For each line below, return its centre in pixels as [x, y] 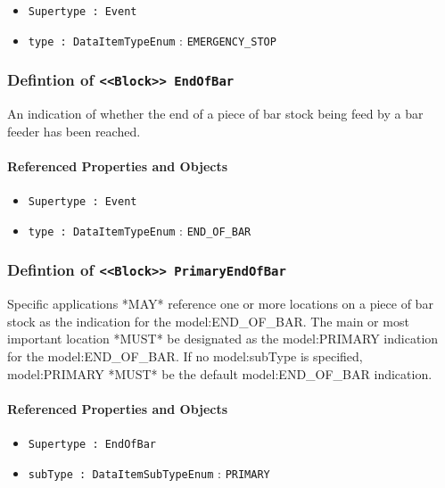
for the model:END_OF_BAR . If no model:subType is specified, [185, 356]
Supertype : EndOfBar [92, 444]
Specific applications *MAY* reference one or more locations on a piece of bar [220, 304]
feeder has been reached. [74, 131]
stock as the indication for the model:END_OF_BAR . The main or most [208, 321]
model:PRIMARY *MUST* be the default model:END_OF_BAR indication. [220, 373]
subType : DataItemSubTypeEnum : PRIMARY [149, 472]
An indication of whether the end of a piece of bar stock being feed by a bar [215, 114]
